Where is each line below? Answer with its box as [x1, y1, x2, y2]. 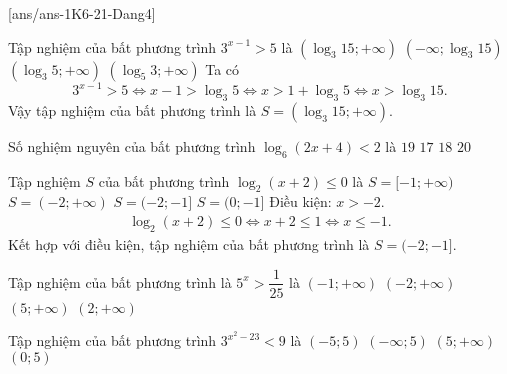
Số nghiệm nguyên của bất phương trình [8, 135, 256, 156]
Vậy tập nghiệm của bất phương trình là [8, 99, 257, 120]
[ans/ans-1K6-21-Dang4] [8, 3, 156, 23]
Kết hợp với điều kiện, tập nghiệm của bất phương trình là [8, 233, 370, 254]
